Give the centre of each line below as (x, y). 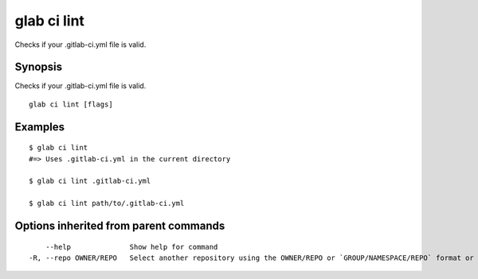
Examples (40, 127)
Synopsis (39, 67)
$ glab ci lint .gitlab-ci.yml (90, 181)
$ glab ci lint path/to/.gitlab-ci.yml (107, 203)
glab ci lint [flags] (71, 104)
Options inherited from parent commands (120, 226)
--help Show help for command (131, 247)
